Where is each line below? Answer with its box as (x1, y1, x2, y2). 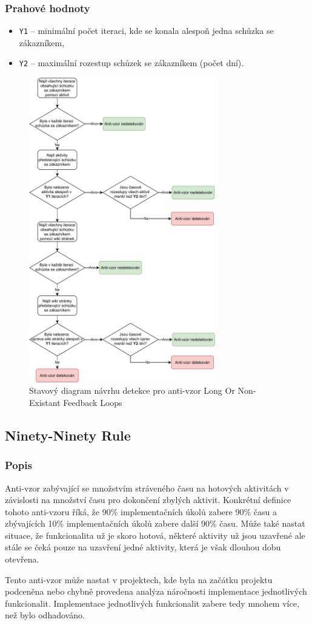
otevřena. (5, 553, 39, 566)
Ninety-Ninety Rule (5, 425, 131, 444)
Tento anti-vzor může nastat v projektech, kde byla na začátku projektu (5, 573, 273, 586)
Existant (29, 396, 61, 408)
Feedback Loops (63, 396, 122, 408)
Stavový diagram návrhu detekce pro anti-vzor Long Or (29, 384, 235, 397)
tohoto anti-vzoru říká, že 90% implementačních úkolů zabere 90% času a (5, 505, 277, 518)
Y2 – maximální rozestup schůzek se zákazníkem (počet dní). (19, 56, 244, 69)
